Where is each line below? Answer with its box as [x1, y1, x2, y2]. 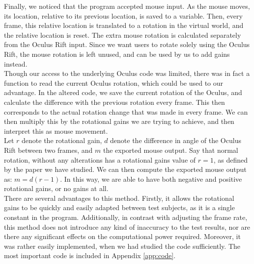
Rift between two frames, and [4, 144, 93, 155]
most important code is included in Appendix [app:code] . [4, 250, 176, 261]
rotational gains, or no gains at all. [4, 183, 109, 193]
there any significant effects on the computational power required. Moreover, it [4, 231, 241, 241]
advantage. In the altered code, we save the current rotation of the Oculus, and [4, 87, 242, 97]
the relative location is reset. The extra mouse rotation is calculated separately [4, 29, 241, 40]
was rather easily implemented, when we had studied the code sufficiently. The [4, 240, 241, 251]
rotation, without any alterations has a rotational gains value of [4, 154, 196, 165]
